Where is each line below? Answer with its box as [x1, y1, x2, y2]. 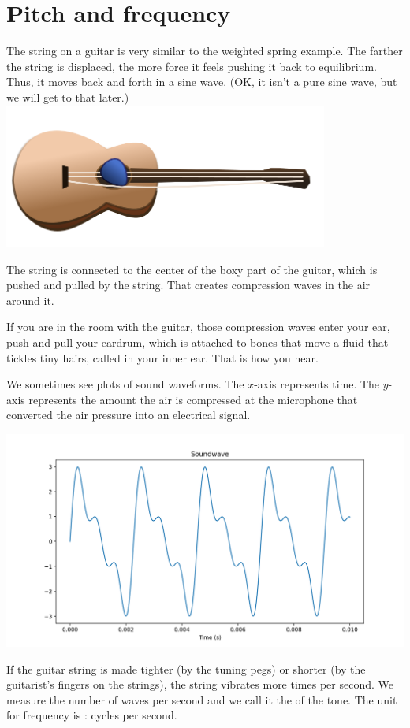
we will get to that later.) [6, 88, 129, 105]
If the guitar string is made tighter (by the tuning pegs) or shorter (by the [6, 660, 366, 677]
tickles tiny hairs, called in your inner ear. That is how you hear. [6, 349, 319, 366]
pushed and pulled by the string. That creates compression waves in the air [6, 277, 371, 293]
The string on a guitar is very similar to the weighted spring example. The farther [6, 43, 403, 59]
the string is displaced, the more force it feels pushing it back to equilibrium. [6, 58, 377, 74]
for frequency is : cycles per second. [6, 707, 177, 723]
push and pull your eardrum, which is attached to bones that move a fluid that [6, 333, 389, 350]
